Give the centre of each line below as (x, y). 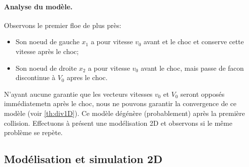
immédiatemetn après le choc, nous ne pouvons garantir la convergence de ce (120, 103)
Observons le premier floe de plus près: (63, 25)
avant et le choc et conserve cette (194, 42)
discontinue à (35, 77)
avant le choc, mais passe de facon (192, 68)
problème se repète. (33, 132)
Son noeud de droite (46, 68)
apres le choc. (87, 77)
